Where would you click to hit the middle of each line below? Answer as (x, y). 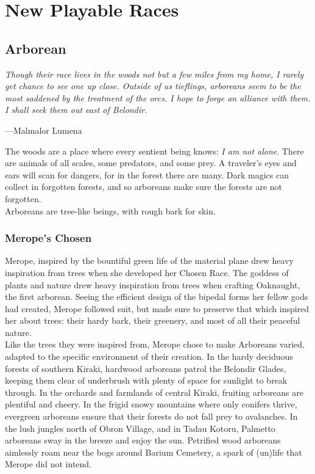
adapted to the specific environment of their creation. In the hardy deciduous (149, 356)
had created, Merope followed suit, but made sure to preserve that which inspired (157, 308)
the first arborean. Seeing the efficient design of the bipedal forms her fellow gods (157, 297)
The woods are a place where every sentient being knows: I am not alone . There (154, 151)
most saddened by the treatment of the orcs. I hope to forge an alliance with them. (158, 97)
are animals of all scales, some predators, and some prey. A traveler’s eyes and (151, 163)
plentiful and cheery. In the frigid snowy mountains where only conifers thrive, (151, 404)
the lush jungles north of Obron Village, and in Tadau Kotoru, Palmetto (140, 428)
